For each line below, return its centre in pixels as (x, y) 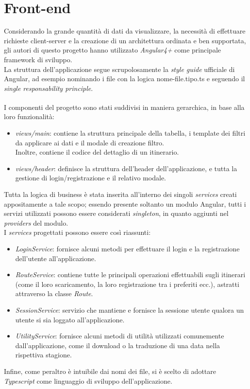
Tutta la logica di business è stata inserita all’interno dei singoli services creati (120, 194)
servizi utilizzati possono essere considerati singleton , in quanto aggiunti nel (116, 213)
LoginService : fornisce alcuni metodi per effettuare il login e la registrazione (127, 248)
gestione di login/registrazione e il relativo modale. (91, 178)
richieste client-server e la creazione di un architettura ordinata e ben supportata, (125, 40)
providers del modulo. (36, 222)
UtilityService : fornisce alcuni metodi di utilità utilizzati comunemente (120, 336)
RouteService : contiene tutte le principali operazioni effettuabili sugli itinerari (130, 274)
